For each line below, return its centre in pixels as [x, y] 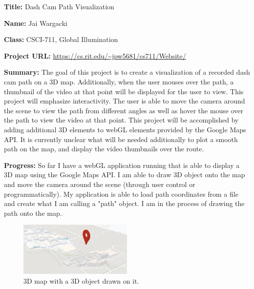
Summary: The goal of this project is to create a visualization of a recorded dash [127, 72]
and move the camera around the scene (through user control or [100, 184]
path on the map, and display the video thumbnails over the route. [104, 149]
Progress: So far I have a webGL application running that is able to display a [122, 165]
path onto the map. [33, 213]
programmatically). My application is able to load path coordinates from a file [121, 194]
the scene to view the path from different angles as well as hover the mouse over [124, 110]
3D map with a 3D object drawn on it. [81, 280]
